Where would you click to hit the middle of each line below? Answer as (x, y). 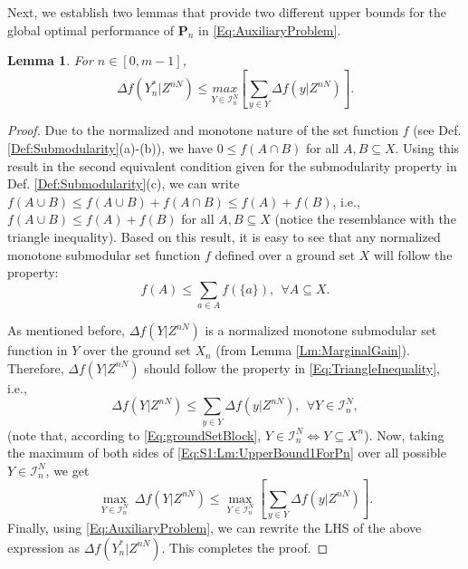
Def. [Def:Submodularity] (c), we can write (124, 183)
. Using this (427, 148)
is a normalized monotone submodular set (321, 330)
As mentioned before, (67, 330)
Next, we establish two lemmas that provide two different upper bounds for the (227, 12)
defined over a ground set (285, 254)
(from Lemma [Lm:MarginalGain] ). (313, 350)
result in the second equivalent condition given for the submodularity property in (232, 165)
